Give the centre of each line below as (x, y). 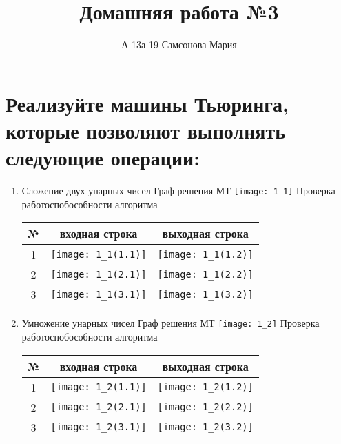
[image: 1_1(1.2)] (205, 254)
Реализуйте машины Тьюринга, (147, 103)
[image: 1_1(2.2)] (205, 274)
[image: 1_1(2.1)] (99, 274)
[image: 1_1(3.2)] (205, 294)
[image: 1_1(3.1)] (99, 294)
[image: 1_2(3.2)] (205, 427)
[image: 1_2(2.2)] (205, 407)
